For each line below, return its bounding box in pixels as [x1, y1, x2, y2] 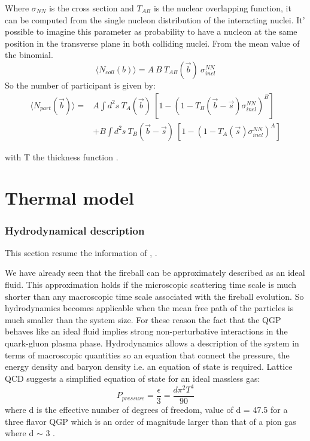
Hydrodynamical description [5, 223, 145, 238]
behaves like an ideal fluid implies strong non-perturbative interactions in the [5, 325, 288, 337]
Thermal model [5, 185, 134, 210]
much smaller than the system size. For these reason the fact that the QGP [5, 313, 281, 326]
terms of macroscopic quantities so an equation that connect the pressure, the [5, 348, 290, 361]
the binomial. [5, 48, 53, 61]
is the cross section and [48, 2, 134, 14]
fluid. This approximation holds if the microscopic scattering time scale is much [5, 278, 297, 290]
